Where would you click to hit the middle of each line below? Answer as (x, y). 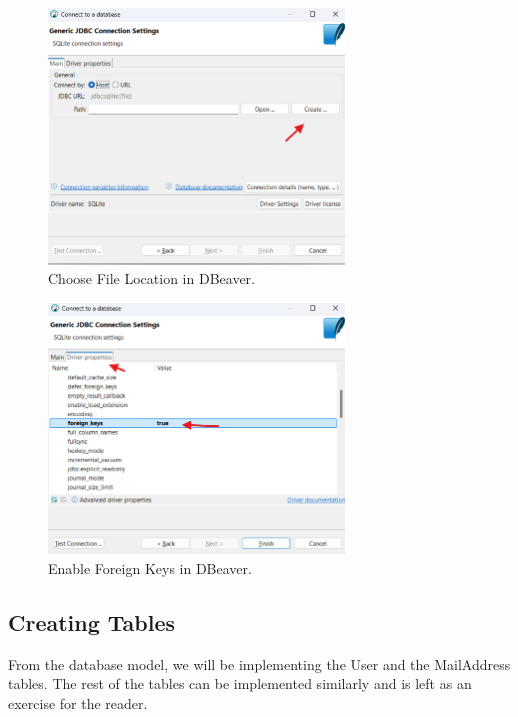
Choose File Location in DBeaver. (151, 278)
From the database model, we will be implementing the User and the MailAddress (259, 663)
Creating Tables (92, 621)
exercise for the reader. (78, 702)
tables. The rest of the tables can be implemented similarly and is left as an (240, 683)
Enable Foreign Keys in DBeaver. (150, 567)
